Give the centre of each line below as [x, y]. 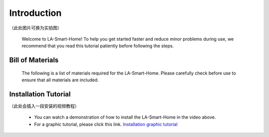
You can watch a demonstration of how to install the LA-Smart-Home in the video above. [125, 117]
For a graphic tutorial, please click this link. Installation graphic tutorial [106, 124]
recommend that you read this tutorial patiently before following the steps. [98, 46]
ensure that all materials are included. [60, 80]
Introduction [35, 13]
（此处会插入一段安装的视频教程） [44, 106]
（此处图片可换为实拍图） [35, 28]
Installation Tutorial [40, 94]
